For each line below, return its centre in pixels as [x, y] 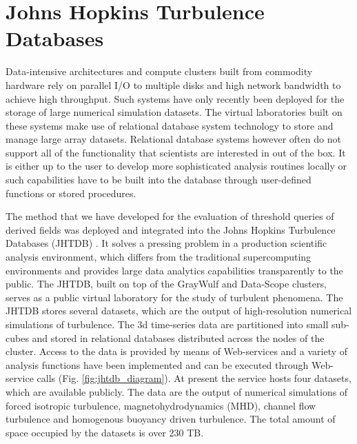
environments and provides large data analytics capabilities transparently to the [174, 270]
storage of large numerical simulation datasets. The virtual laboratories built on [174, 112]
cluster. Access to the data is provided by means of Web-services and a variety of [177, 351]
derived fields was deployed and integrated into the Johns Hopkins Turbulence [171, 229]
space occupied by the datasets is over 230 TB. [105, 432]
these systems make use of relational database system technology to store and [170, 125]
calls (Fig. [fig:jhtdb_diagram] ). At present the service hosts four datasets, [194, 378]
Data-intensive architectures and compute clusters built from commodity [159, 71]
